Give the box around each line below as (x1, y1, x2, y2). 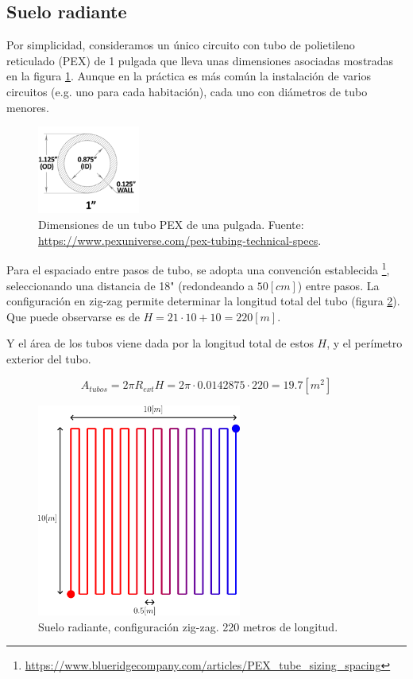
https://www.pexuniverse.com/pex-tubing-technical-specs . (38, 231, 322, 248)
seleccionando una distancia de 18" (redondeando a (6, 277, 254, 293)
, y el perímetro (326, 335, 403, 351)
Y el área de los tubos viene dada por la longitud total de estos (6, 335, 314, 351)
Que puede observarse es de (6, 308, 140, 324)
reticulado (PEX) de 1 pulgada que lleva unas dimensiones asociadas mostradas (6, 52, 394, 68)
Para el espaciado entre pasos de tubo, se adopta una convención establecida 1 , (6, 259, 390, 277)
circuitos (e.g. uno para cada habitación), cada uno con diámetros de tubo (6, 83, 368, 99)
